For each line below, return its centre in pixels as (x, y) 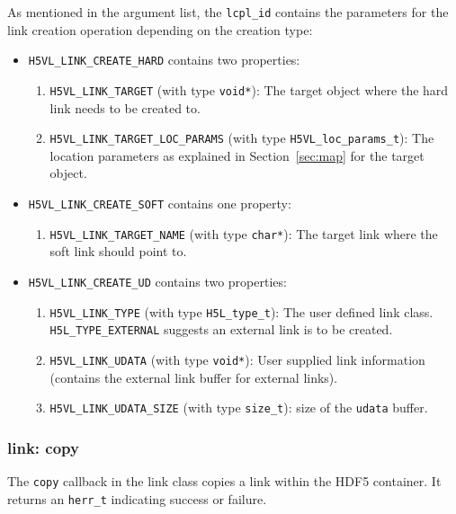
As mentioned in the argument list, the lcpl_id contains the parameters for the (228, 12)
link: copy (43, 447)
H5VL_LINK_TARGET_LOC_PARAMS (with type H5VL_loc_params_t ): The (242, 138)
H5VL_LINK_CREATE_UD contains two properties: (157, 281)
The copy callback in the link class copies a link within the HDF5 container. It (224, 481)
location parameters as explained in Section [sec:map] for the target (237, 155)
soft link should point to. (118, 251)
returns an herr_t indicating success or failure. (137, 498)
